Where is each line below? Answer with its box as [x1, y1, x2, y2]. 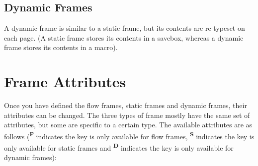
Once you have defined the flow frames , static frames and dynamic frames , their [4, 100, 247, 111]
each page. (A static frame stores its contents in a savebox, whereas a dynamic [4, 32, 244, 43]
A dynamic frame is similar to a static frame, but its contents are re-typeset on [4, 23, 245, 33]
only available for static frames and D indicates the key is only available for [4, 141, 234, 153]
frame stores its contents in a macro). [4, 42, 118, 53]
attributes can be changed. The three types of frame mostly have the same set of [4, 110, 250, 120]
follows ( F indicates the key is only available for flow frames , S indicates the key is [4, 129, 255, 141]
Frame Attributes [4, 71, 126, 92]
